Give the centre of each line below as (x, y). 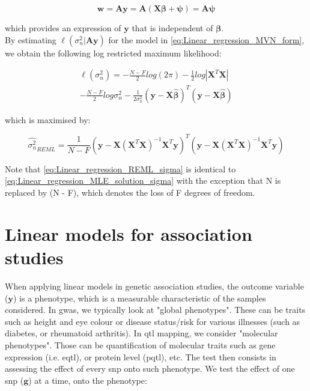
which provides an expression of (63, 28)
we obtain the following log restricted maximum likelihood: (113, 53)
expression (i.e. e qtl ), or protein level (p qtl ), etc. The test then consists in (141, 356)
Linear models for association (129, 233)
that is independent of (172, 28)
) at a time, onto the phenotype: (88, 380)
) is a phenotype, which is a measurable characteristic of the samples (139, 298)
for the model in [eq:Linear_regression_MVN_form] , (206, 39)
